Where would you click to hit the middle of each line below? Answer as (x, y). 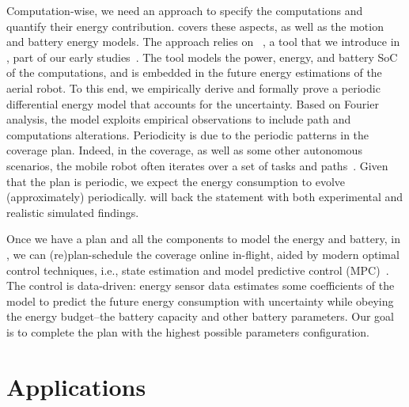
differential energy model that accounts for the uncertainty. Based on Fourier (193, 103)
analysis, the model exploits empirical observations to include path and (179, 119)
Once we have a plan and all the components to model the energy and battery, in (203, 239)
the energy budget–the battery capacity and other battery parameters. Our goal (200, 316)
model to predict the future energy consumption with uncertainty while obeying (200, 300)
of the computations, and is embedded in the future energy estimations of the (194, 72)
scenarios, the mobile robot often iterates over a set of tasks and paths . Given (197, 165)
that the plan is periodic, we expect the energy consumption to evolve (176, 181)
